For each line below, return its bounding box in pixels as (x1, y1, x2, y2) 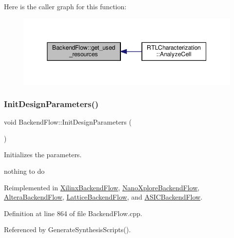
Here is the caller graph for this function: (4, 1, 127, 11)
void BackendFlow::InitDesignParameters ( (4, 117, 132, 127)
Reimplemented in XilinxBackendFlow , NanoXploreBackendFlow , (4, 182, 200, 192)
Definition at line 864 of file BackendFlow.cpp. (4, 208, 142, 218)
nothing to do (4, 165, 45, 176)
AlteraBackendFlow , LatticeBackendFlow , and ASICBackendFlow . (4, 192, 203, 202)
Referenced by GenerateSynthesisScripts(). (4, 224, 131, 235)
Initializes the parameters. (4, 149, 82, 160)
